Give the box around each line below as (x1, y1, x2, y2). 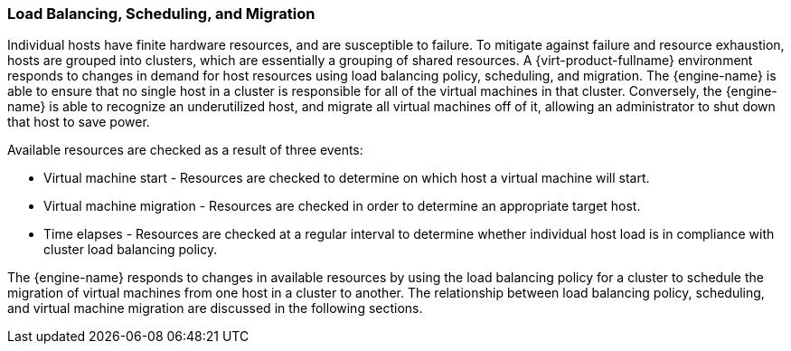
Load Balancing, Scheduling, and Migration (7, 5, 315, 23)
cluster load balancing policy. (43, 242, 218, 258)
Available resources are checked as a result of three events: (7, 142, 363, 158)
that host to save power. (7, 114, 150, 130)
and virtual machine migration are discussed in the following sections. (7, 300, 423, 317)
